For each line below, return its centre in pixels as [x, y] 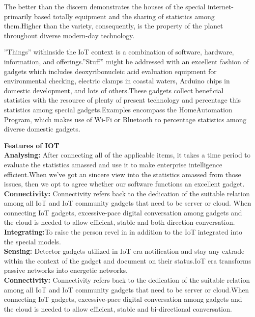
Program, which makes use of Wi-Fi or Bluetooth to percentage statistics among [125, 119]
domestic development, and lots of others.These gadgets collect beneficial [114, 90]
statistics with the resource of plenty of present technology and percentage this [123, 100]
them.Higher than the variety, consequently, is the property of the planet [113, 26]
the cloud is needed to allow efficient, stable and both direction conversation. [120, 222]
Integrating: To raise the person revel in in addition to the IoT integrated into [123, 232]
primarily [18, 16]
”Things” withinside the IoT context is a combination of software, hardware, [119, 52]
